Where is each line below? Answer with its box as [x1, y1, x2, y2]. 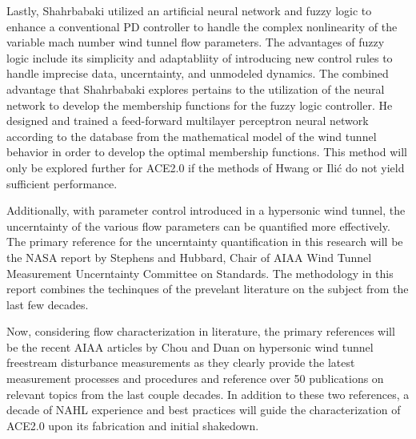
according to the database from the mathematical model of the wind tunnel [6, 127, 377, 144]
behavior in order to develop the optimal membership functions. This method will [6, 143, 407, 160]
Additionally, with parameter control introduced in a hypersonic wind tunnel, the [6, 202, 406, 219]
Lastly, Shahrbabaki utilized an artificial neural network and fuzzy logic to [6, 2, 372, 18]
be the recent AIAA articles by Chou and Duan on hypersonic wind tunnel [6, 338, 374, 355]
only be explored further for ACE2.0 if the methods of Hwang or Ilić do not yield [6, 159, 405, 175]
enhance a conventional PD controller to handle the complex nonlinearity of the [6, 18, 398, 34]
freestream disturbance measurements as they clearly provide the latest [6, 354, 355, 371]
